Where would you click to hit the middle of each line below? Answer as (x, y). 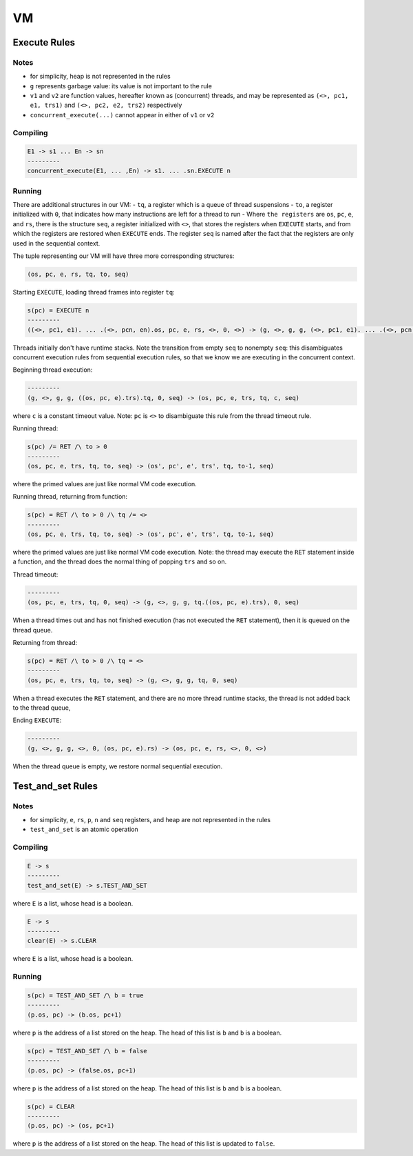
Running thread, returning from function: (70, 497)
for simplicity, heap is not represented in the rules (100, 77)
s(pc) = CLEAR (51, 1106)
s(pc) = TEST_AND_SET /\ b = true (85, 996)
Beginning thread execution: (53, 370)
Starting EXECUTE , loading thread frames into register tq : (94, 292)
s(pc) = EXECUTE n (58, 310)
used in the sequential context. (56, 243)
